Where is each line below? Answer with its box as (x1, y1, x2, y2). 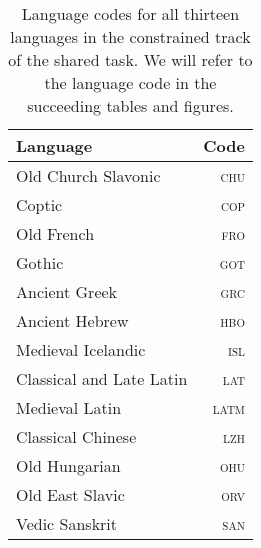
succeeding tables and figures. (27, 94, 234, 117)
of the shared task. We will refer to (8, 48, 253, 71)
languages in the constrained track (10, 25, 251, 48)
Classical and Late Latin (16, 367, 188, 390)
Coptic (16, 193, 63, 216)
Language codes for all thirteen (21, 2, 240, 25)
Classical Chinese (16, 425, 137, 448)
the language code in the (44, 71, 217, 94)
